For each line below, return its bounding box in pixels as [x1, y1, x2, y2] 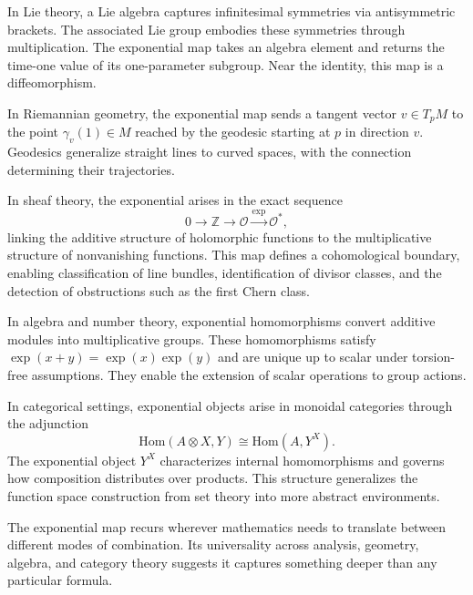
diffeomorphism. [7, 73, 97, 92]
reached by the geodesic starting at [135, 122, 331, 141]
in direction [344, 122, 409, 141]
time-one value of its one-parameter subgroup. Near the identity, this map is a [7, 55, 444, 74]
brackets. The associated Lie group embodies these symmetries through [7, 19, 406, 38]
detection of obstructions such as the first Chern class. [7, 281, 310, 300]
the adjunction [7, 414, 89, 433]
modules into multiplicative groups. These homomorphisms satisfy [7, 329, 376, 348]
